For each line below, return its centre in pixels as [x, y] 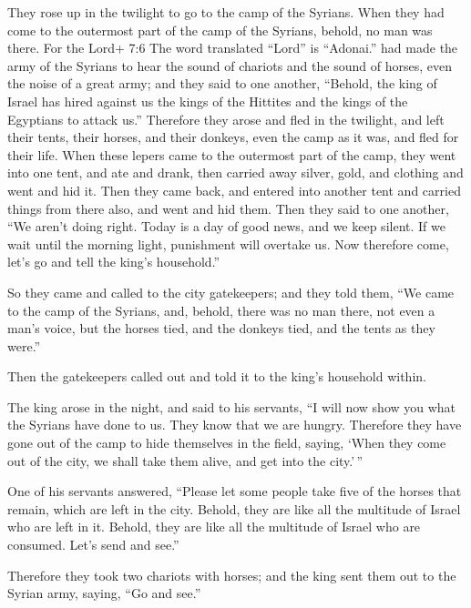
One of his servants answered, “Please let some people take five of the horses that [235, 491]
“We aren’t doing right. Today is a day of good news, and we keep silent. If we [226, 226]
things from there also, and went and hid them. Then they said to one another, [228, 208]
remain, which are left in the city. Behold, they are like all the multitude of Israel [234, 508]
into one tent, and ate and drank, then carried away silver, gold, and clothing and [235, 172]
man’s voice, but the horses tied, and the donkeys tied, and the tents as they [221, 328]
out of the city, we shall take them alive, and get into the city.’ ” [185, 460]
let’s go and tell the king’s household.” [114, 262]
